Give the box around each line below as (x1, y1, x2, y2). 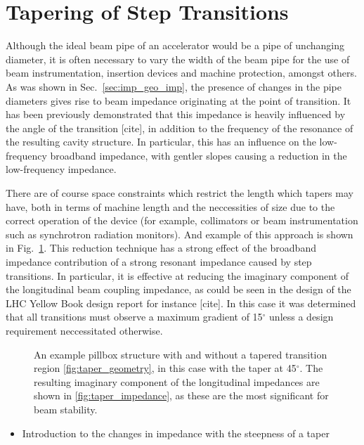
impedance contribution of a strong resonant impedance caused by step (6, 254, 312, 269)
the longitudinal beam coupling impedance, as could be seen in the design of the (6, 282, 351, 297)
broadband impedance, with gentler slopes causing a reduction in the (50, 148, 347, 162)
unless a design (269, 309, 334, 324)
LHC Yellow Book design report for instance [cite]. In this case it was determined (6, 295, 356, 310)
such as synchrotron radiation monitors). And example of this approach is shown (6, 226, 353, 241)
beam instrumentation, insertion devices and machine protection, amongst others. (6, 65, 357, 80)
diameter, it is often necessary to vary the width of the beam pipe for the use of (6, 51, 350, 66)
